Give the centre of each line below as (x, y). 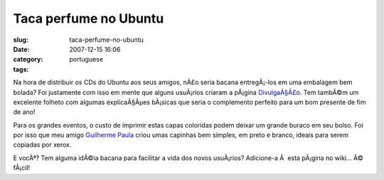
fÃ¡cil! (22, 168)
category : (28, 60)
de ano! (24, 112)
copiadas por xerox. (42, 145)
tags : (21, 69)
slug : (21, 40)
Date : (21, 49)
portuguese (86, 60)
